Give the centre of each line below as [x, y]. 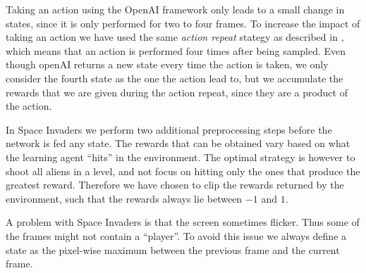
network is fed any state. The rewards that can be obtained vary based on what [178, 143]
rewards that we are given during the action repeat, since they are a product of [177, 92]
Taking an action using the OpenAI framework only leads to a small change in [175, 9]
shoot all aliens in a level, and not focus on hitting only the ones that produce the [183, 171]
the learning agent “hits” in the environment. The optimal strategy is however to [181, 157]
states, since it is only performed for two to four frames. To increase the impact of [183, 23]
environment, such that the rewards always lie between [124, 198]
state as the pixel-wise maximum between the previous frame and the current [173, 249]
